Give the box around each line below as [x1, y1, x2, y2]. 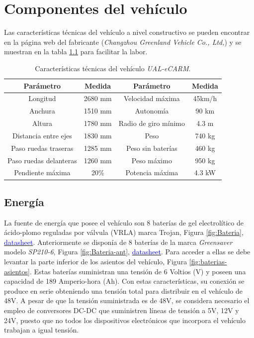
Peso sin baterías [126, 142, 177, 153]
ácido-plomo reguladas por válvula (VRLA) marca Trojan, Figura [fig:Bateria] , [4, 227, 244, 237]
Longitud [28, 93, 56, 104]
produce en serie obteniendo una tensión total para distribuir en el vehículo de [4, 285, 243, 296]
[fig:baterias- [189, 256, 227, 267]
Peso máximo [131, 155, 172, 165]
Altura [32, 118, 52, 128]
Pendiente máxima [14, 167, 71, 178]
